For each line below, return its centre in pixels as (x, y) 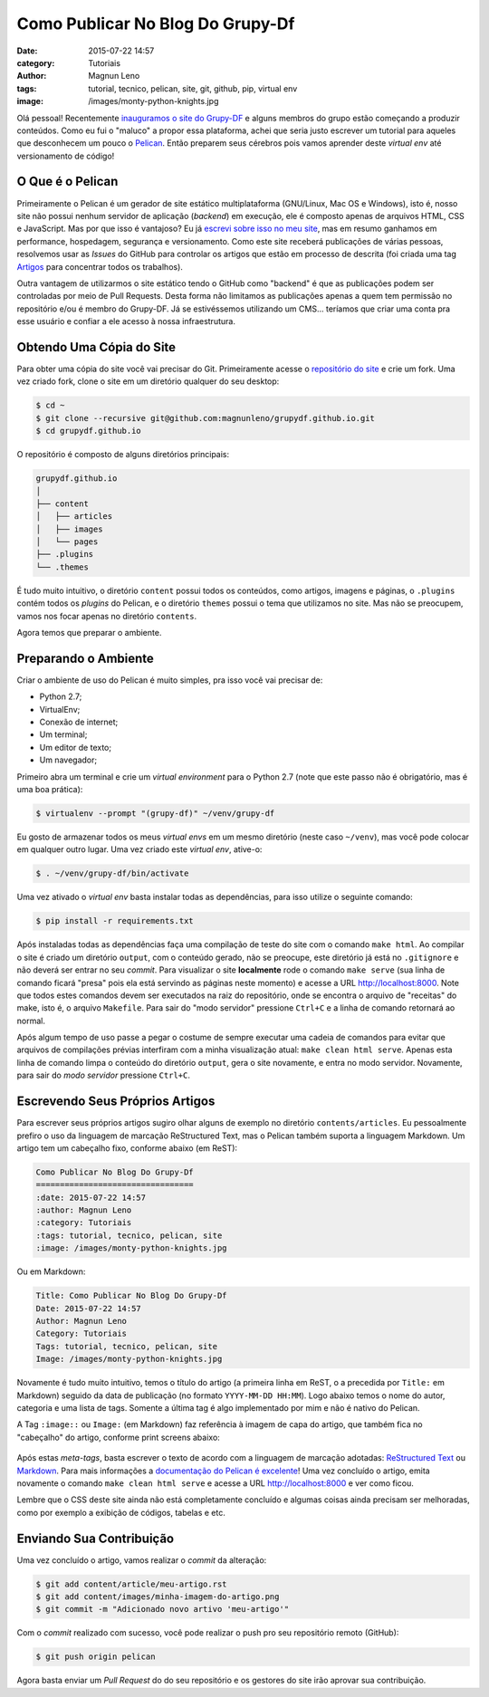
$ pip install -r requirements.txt (115, 921)
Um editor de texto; (76, 747)
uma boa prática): (50, 790)
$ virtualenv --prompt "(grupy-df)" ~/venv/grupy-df (155, 814)
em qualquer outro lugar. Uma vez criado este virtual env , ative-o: (139, 849)
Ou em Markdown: (51, 1271)
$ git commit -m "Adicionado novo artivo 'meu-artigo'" (163, 1609)
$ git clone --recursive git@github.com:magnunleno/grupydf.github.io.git (206, 418)
